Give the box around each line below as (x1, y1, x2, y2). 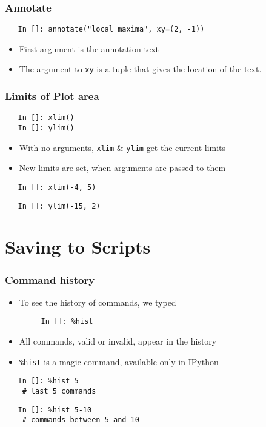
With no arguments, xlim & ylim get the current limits (19, 141, 226, 153)
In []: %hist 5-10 (18, 405, 92, 414)
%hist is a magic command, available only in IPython (19, 355, 219, 368)
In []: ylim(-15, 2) (18, 201, 101, 210)
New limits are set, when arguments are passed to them (19, 161, 226, 174)
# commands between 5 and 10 (22, 415, 139, 425)
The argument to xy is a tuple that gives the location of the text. (19, 62, 262, 75)
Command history (5, 272, 95, 287)
